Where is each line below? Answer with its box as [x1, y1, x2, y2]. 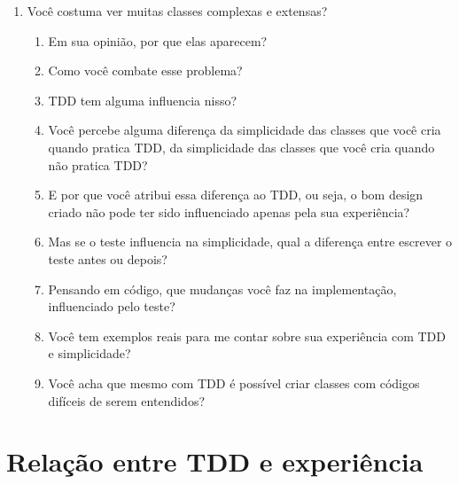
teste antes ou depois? [48, 249, 167, 268]
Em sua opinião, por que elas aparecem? [48, 31, 268, 50]
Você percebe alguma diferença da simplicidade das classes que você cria [48, 121, 441, 139]
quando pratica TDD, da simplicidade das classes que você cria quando [48, 137, 435, 156]
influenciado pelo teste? [48, 297, 175, 316]
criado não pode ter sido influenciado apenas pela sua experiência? [48, 202, 410, 221]
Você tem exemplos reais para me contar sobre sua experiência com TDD [48, 326, 447, 345]
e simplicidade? [48, 344, 131, 363]
